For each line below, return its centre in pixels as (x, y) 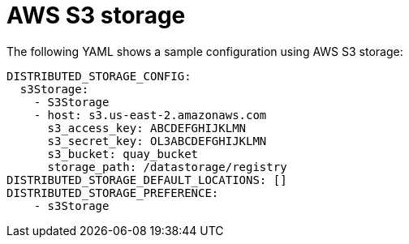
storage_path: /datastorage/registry (167, 167)
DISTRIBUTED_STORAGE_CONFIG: (99, 76)
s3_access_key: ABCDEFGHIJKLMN (147, 128)
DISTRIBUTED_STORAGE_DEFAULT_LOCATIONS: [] (147, 180)
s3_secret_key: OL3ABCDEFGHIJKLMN (157, 141)
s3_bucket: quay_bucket (123, 154)
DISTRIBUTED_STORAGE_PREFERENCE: (113, 193)
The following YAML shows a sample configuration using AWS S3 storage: (205, 51)
